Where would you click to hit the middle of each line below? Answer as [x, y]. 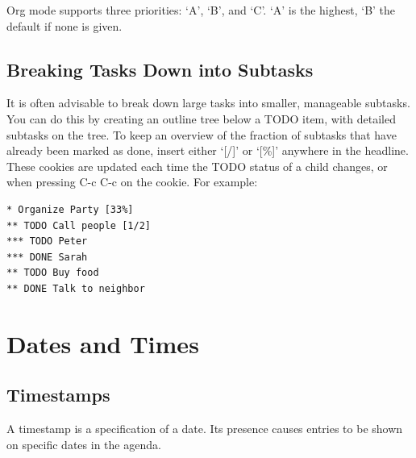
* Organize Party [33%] [70, 209]
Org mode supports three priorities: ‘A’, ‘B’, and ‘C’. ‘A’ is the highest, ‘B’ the [201, 10]
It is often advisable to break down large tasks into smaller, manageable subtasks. [208, 103]
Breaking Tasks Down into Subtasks [160, 69]
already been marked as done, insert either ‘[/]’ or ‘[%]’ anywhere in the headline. [208, 150]
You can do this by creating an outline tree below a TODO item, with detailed [201, 118]
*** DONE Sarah [47, 257]
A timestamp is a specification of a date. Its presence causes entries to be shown [205, 429]
